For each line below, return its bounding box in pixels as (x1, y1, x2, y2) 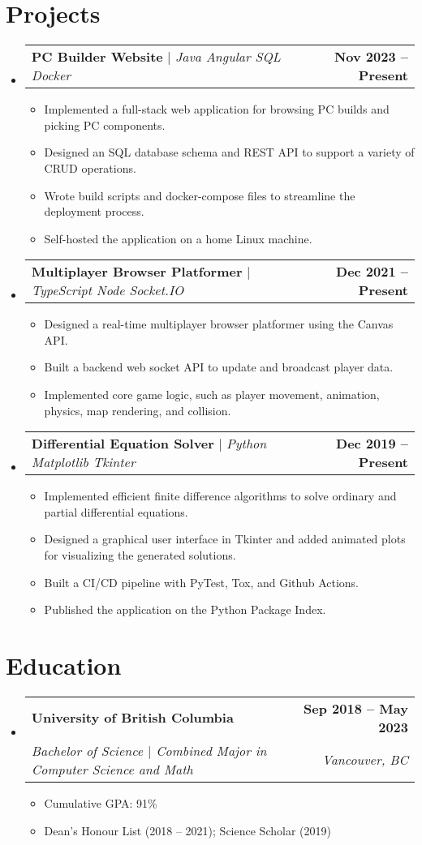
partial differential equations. (44, 503, 188, 520)
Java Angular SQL (174, 47, 281, 66)
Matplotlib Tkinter (31, 453, 136, 472)
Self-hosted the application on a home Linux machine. (44, 229, 312, 247)
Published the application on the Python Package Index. (44, 601, 326, 618)
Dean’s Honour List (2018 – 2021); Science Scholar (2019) (44, 821, 331, 839)
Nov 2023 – (334, 47, 408, 66)
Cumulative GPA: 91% (44, 794, 157, 811)
